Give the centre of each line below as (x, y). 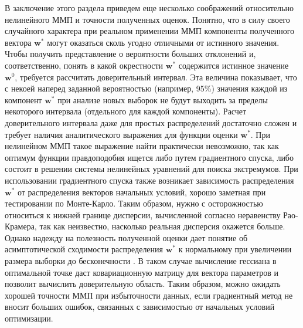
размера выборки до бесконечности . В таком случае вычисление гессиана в (141, 261)
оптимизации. (29, 318)
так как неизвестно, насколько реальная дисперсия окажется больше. (162, 226)
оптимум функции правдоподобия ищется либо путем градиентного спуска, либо (149, 157)
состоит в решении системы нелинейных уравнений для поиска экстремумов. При (151, 169)
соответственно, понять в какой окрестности (84, 65)
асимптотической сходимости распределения (84, 249)
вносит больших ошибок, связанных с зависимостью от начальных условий (140, 307)
